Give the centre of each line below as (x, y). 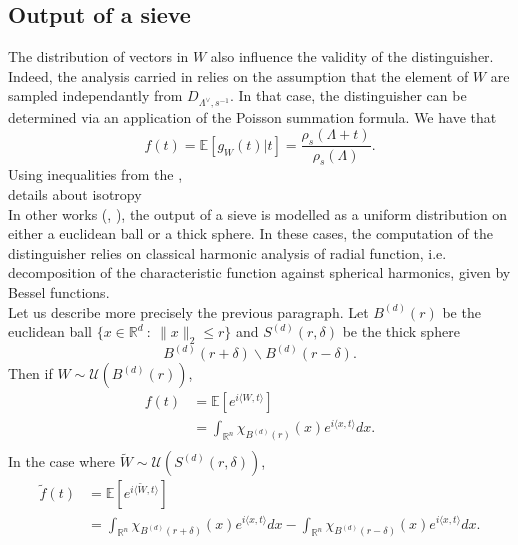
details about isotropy (75, 193)
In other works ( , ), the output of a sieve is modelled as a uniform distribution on (258, 213)
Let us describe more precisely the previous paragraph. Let (188, 311)
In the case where (62, 461)
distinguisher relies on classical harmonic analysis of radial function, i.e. (227, 252)
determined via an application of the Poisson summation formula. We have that (252, 117)
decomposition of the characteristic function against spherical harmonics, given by (259, 272)
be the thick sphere (401, 331)
